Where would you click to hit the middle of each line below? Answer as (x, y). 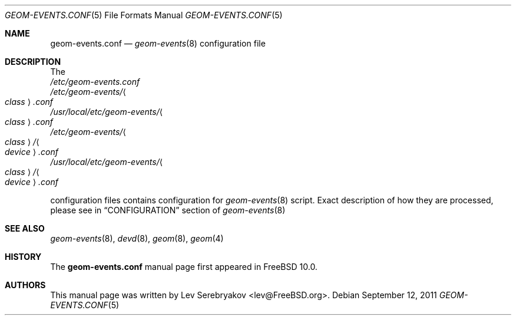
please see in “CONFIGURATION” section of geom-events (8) (168, 210)
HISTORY (23, 257)
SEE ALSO (25, 228)
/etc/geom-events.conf (95, 82)
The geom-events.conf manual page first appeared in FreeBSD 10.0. (184, 267)
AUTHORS (25, 285)
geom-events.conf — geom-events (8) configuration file (158, 43)
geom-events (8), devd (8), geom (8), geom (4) (137, 238)
